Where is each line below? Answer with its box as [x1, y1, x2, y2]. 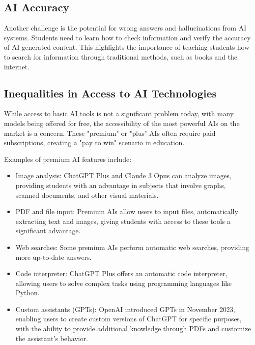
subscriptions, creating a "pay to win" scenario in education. [4, 137, 185, 148]
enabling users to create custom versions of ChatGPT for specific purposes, [15, 314, 242, 324]
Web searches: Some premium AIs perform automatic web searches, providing [15, 242, 250, 252]
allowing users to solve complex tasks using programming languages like [15, 278, 232, 288]
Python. [15, 287, 40, 298]
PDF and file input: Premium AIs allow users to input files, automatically [15, 206, 238, 217]
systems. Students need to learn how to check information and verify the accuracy [4, 32, 251, 42]
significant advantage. [15, 225, 81, 236]
